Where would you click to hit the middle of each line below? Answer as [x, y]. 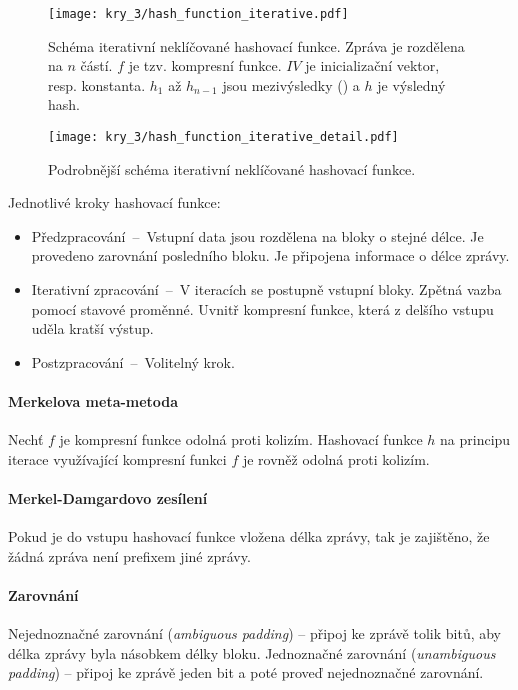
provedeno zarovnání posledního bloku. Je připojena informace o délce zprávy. [270, 255]
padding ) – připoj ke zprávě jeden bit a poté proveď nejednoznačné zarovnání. [246, 672]
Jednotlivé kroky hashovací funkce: [114, 202]
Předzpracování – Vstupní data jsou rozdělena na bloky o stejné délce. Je [257, 235]
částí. [96, 65]
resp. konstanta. [97, 84]
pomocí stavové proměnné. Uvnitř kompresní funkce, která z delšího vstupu [262, 308]
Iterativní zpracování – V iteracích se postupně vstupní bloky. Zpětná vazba [266, 289]
